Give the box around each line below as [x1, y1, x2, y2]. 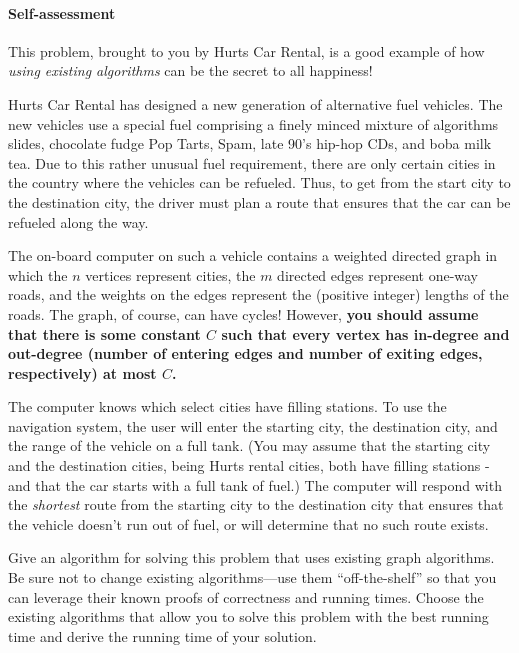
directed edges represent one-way [277, 264, 479, 285]
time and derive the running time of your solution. [8, 625, 317, 646]
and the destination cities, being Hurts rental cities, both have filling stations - [8, 455, 490, 476]
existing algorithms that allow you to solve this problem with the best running [8, 606, 489, 627]
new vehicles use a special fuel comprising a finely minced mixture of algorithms [8, 113, 499, 134]
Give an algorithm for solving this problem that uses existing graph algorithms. [8, 547, 495, 568]
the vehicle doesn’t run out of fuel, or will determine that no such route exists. [8, 513, 489, 534]
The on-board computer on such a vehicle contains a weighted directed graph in [8, 245, 498, 266]
